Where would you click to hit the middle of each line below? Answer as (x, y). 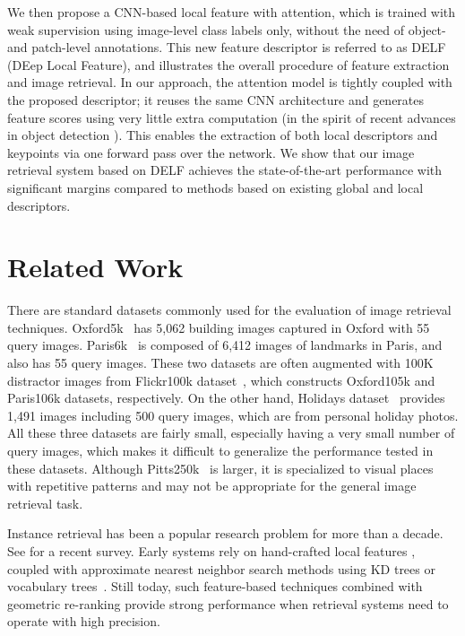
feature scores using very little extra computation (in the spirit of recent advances (232, 117)
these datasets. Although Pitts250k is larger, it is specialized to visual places (220, 468)
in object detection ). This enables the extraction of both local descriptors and (223, 135)
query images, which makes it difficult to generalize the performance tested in (220, 450)
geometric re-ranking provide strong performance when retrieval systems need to (228, 603)
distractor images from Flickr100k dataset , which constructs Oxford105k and (221, 380)
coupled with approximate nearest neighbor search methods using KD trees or (221, 568)
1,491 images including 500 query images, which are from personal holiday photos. (233, 415)
